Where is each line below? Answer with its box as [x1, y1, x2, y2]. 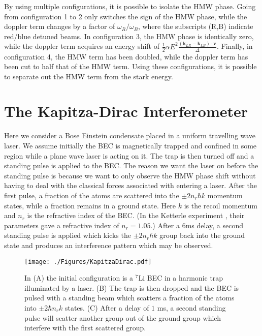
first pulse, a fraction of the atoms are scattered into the [4, 190, 179, 200]
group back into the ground [159, 230, 245, 240]
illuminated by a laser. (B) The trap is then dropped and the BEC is [24, 282, 239, 293]
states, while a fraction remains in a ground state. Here [4, 200, 176, 210]
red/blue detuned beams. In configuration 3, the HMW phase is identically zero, [4, 30, 254, 41]
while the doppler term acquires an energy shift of [4, 41, 159, 51]
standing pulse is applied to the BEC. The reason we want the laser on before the [4, 160, 258, 171]
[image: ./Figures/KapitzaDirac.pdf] [24, 258, 152, 265]
